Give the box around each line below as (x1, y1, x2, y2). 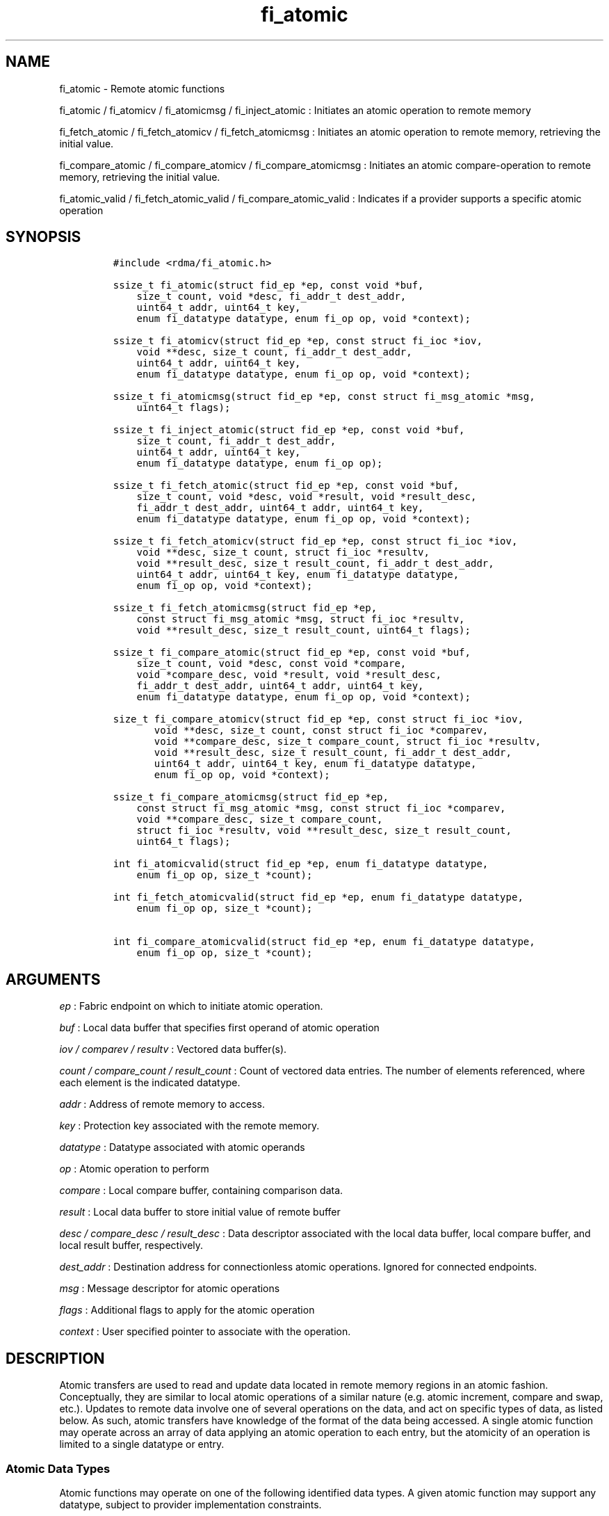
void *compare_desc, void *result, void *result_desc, (136, 669, 441, 681)
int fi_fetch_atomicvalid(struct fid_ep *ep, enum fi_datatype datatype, (113, 892, 523, 903)
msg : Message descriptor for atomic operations (59, 1282, 280, 1295)
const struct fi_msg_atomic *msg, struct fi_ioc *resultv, (136, 613, 465, 625)
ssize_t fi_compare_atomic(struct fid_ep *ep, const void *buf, (113, 647, 471, 659)
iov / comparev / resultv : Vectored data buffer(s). (59, 1043, 287, 1056)
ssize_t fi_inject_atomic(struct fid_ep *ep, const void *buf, (113, 424, 465, 436)
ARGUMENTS (6, 970, 101, 988)
